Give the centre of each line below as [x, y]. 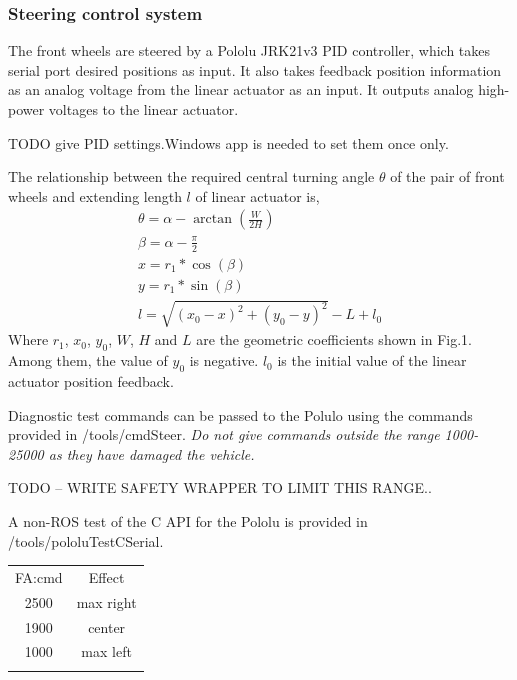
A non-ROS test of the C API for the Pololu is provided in [188, 520]
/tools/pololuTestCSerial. [86, 540]
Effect [106, 576]
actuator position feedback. [91, 381]
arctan [213, 219]
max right [106, 601]
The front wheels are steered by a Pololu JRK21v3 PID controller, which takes [249, 50]
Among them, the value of [88, 360]
